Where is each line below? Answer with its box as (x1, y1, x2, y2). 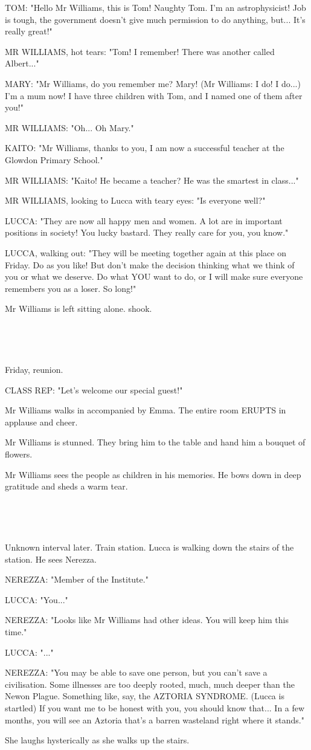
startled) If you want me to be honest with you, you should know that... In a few (5, 701, 305, 714)
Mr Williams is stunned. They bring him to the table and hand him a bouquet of (5, 436, 306, 448)
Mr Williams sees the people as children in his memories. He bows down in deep (5, 468, 301, 480)
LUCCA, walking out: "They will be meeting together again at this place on (5, 246, 286, 259)
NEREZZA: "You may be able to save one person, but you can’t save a (5, 666, 268, 679)
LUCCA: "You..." (5, 593, 68, 606)
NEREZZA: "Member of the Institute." (5, 573, 149, 586)
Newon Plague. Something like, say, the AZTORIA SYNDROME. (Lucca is (5, 690, 284, 702)
